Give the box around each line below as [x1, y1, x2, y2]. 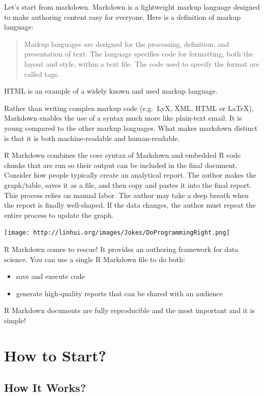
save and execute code [16, 271, 85, 281]
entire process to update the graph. [4, 209, 114, 220]
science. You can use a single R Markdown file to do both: [4, 253, 185, 264]
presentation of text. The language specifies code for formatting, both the [24, 48, 253, 59]
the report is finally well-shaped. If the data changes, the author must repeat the [4, 200, 256, 210]
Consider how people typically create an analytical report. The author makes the [4, 169, 256, 180]
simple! [4, 315, 26, 325]
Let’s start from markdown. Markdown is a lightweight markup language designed [4, 2, 260, 12]
